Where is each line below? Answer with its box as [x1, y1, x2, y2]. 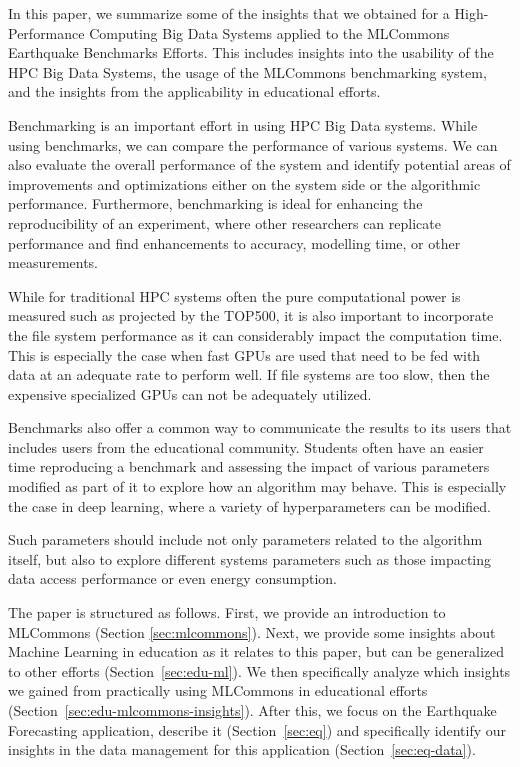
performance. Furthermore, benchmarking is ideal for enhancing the [8, 193, 423, 214]
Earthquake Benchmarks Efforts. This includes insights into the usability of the [8, 42, 494, 63]
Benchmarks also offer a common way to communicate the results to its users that [8, 417, 512, 438]
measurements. [8, 252, 99, 273]
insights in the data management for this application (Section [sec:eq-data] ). [8, 739, 476, 760]
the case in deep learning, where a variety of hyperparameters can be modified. [8, 495, 491, 516]
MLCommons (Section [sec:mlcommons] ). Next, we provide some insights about [8, 621, 496, 642]
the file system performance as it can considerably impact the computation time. [8, 324, 503, 345]
